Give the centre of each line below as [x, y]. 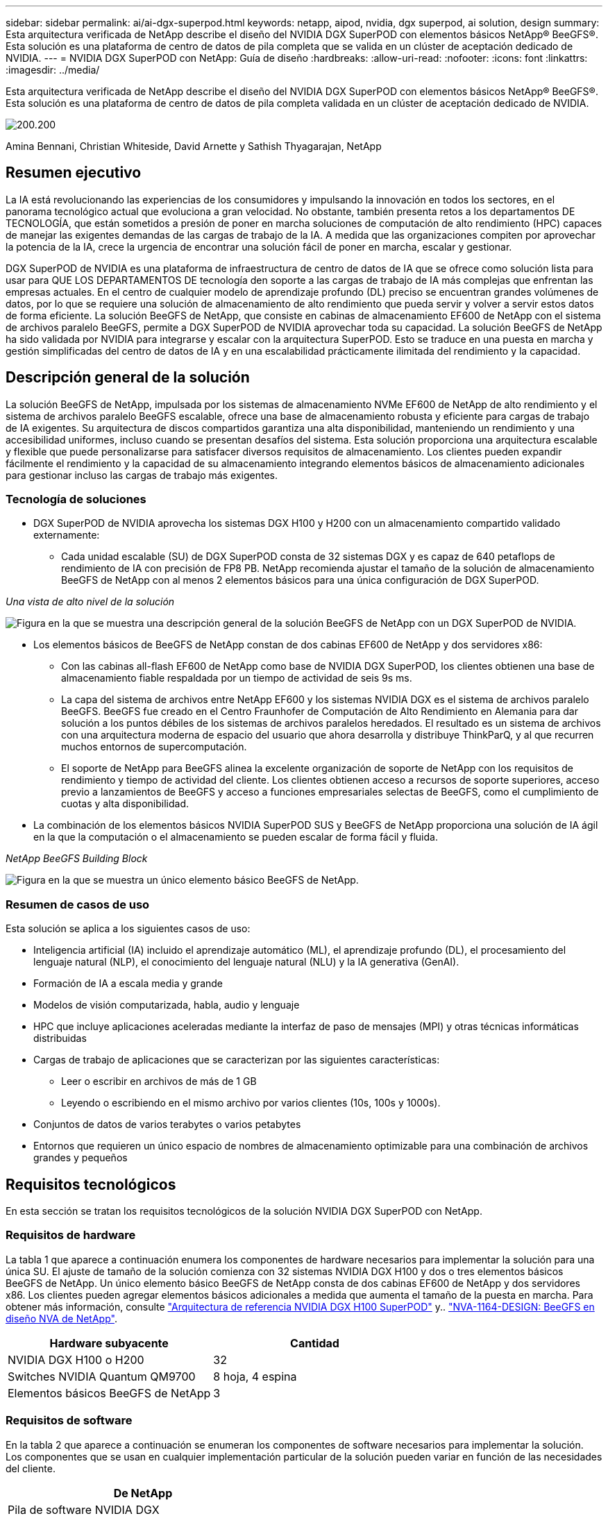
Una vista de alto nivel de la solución [90, 602]
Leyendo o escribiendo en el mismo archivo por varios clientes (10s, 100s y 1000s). [251, 1103]
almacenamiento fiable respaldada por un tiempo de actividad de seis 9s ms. [237, 678]
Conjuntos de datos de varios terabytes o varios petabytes [167, 1125]
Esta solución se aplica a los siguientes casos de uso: [128, 929]
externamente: [67, 535]
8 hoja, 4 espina [255, 1376]
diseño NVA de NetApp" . [61, 1318]
